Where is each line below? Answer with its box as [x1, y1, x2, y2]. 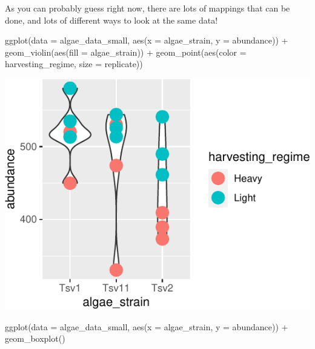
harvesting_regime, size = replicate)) [5, 57, 143, 70]
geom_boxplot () [5, 332, 65, 345]
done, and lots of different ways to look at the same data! [5, 13, 218, 26]
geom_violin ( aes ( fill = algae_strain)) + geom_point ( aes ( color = [5, 45, 247, 58]
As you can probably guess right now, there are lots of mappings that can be [5, 2, 290, 14]
